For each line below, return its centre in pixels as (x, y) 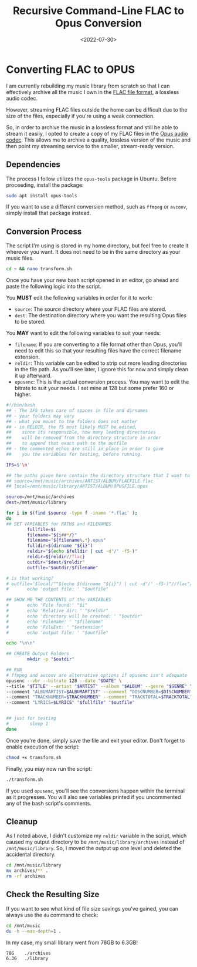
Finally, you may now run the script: (49, 768)
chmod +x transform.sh (34, 757)
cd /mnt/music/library (34, 865)
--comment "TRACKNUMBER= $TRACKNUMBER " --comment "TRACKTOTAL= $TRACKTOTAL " (99, 697)
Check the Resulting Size (53, 894)
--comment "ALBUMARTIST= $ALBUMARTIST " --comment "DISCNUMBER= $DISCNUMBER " (99, 691)
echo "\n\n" (21, 643)
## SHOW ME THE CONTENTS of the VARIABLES (59, 600)
